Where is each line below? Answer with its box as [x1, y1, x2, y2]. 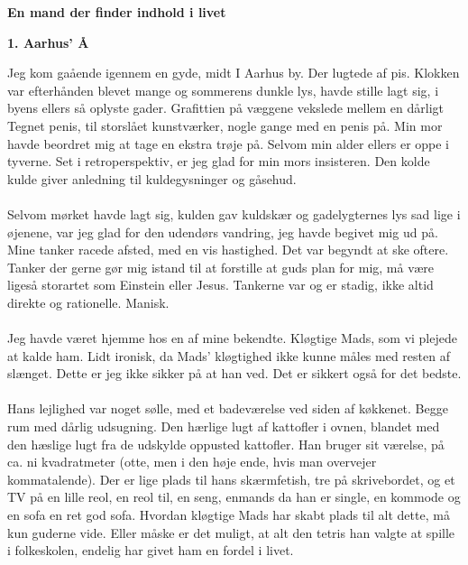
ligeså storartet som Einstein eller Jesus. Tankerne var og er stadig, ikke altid [7, 275, 434, 294]
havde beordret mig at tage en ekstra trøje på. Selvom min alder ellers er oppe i [7, 134, 450, 153]
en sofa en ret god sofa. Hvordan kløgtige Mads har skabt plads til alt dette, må [7, 505, 450, 524]
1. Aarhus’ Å [7, 32, 89, 51]
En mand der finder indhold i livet [7, 3, 226, 21]
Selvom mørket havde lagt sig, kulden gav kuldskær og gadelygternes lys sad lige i [7, 204, 461, 223]
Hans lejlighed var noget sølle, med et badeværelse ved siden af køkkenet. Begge [7, 399, 448, 418]
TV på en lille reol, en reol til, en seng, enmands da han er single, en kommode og [7, 487, 461, 506]
